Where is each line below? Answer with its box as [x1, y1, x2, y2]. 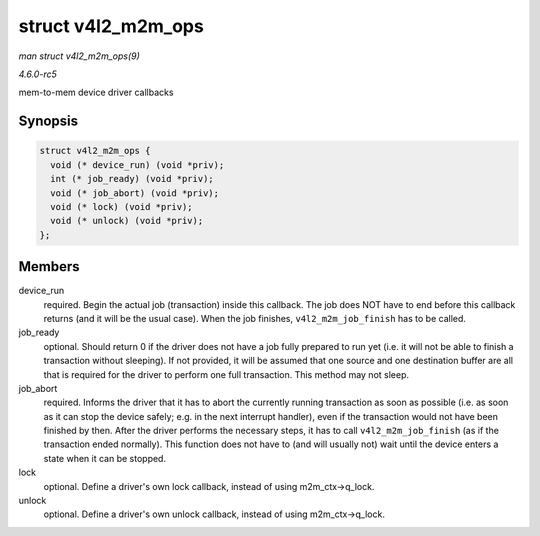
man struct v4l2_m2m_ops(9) [18, 50, 140, 62]
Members [18, 258, 80, 275]
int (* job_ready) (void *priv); [50, 173, 214, 185]
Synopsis [18, 113, 79, 130]
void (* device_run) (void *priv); [50, 159, 225, 170]
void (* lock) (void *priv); [50, 201, 194, 212]
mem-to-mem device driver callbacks [18, 86, 174, 99]
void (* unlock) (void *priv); [50, 215, 204, 227]
